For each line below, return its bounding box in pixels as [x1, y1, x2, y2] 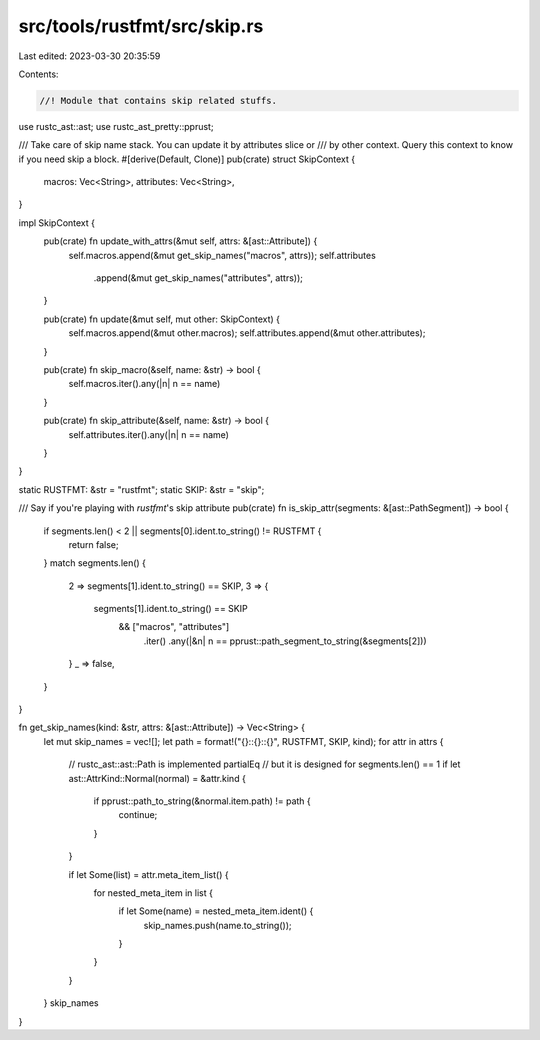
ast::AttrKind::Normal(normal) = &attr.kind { [68, 772, 247, 784]
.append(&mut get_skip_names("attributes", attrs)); [93, 272, 304, 284]
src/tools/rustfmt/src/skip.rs [18, 15, 264, 37]
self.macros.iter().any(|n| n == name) [68, 378, 221, 390]
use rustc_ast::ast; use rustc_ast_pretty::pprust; [18, 120, 214, 132]
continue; [118, 809, 158, 821]
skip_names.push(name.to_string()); [143, 919, 292, 931]
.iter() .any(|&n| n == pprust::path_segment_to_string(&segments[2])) [143, 635, 427, 647]
